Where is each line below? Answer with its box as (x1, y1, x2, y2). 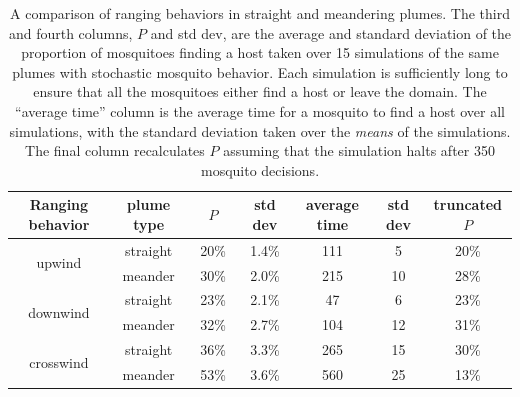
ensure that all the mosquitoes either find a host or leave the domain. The (33, 81, 487, 102)
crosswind (29, 351, 89, 372)
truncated (433, 194, 502, 215)
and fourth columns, (8, 22, 133, 43)
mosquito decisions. (200, 159, 320, 180)
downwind (28, 301, 90, 322)
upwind (36, 252, 82, 273)
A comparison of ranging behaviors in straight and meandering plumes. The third (10, 3, 510, 23)
